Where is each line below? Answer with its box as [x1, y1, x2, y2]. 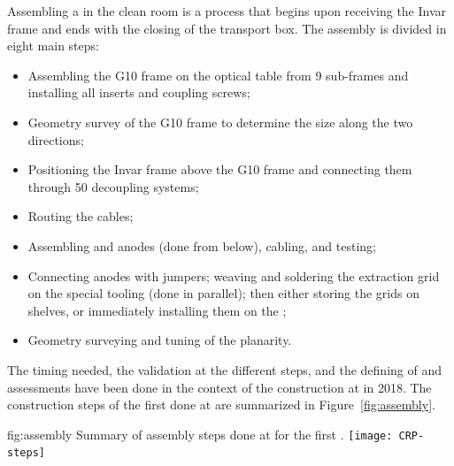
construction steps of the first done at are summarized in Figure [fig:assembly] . [7, 395, 435, 414]
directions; [27, 130, 84, 149]
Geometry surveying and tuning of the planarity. [27, 331, 292, 349]
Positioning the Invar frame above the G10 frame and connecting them [27, 160, 412, 179]
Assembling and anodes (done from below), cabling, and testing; [27, 236, 376, 255]
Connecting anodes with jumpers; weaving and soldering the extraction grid [27, 266, 440, 285]
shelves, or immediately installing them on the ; [27, 301, 287, 319]
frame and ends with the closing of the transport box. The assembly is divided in [7, 19, 447, 37]
